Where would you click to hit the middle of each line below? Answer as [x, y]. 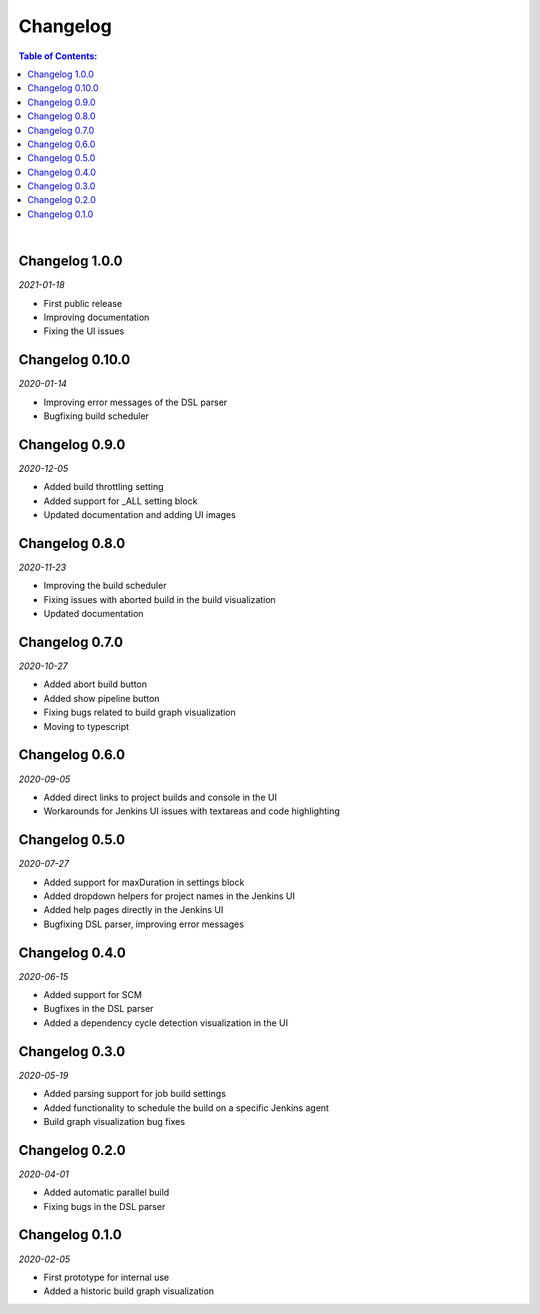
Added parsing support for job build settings [135, 1094]
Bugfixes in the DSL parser [98, 1009]
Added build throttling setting [103, 487]
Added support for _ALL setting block [120, 501]
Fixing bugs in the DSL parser [104, 1206]
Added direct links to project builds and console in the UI [160, 797]
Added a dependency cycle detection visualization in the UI [166, 1022]
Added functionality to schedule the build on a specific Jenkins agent [186, 1107]
